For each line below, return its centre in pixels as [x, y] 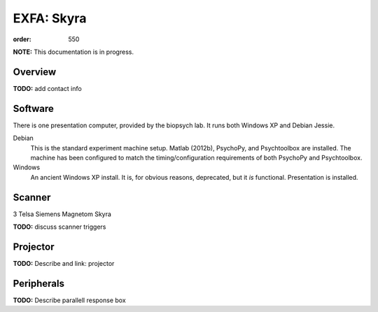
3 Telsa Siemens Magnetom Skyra [62, 214]
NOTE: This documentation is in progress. [73, 52]
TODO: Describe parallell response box [69, 300]
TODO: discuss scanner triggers [59, 227]
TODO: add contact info [47, 88]
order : [22, 39]
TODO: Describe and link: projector [64, 263]
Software [33, 108]
